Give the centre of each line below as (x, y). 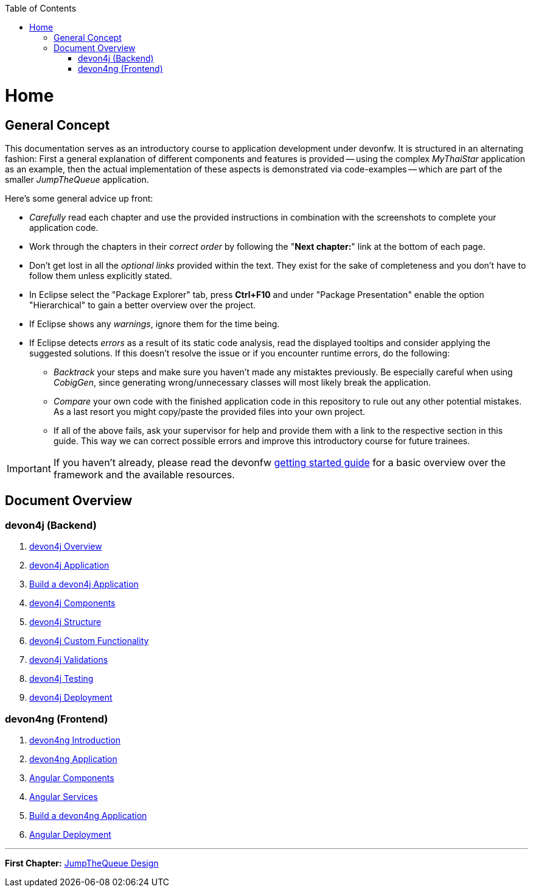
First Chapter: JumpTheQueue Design (82, 863)
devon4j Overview (66, 547)
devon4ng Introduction (75, 740)
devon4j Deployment (71, 698)
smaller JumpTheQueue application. (77, 179)
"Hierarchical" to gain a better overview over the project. (143, 305)
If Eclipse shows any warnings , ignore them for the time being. (155, 324)
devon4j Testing (61, 679)
